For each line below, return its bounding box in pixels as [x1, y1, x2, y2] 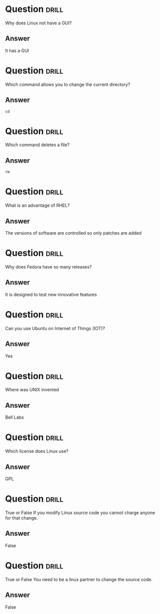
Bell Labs [5, 414, 24, 421]
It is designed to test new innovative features [5, 291, 97, 297]
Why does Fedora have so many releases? [5, 263, 92, 269]
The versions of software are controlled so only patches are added [5, 230, 142, 236]
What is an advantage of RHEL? [5, 202, 70, 208]
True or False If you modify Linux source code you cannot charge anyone [5, 510, 156, 516]
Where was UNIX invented [5, 387, 59, 393]
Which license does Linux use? [5, 448, 69, 454]
